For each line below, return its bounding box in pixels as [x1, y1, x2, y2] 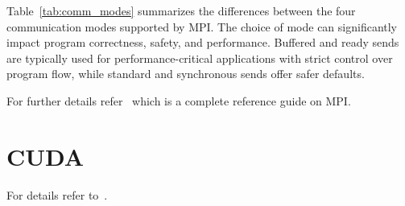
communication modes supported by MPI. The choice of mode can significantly [6, 18, 398, 35]
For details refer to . [6, 186, 108, 203]
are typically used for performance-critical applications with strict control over [6, 49, 393, 66]
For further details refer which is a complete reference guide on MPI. [6, 92, 351, 109]
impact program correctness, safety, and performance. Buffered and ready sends [6, 34, 399, 51]
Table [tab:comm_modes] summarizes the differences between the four [6, 2, 356, 19]
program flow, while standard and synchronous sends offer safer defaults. [6, 65, 365, 82]
